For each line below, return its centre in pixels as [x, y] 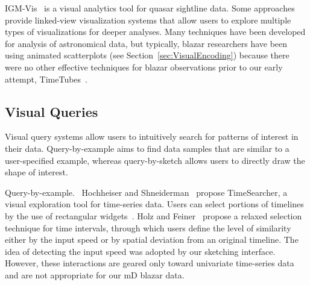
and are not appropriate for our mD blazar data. [95, 274]
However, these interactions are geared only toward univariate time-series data [150, 263]
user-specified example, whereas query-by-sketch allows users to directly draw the [155, 160]
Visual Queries [52, 111]
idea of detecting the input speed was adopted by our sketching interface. [140, 251]
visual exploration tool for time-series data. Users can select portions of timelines [154, 204]
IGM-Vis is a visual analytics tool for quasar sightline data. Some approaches [150, 8]
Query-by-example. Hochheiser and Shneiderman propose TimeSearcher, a [146, 192]
